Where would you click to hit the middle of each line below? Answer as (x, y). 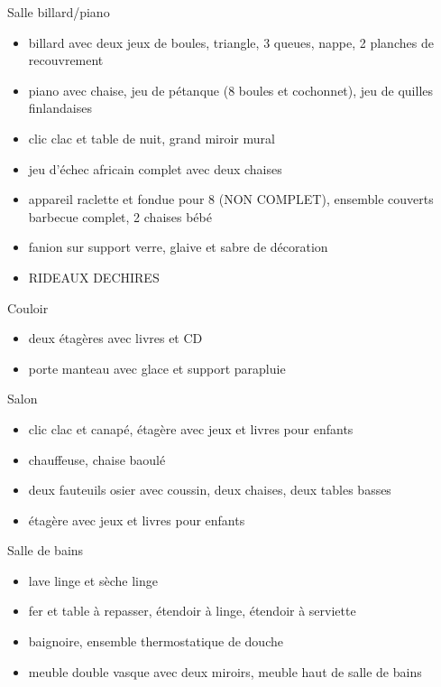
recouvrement (66, 60)
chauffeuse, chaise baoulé (97, 459)
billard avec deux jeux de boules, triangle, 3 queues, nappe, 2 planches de (231, 42)
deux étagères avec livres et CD (115, 338)
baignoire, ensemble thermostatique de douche (156, 641)
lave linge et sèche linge (93, 580)
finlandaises (60, 108)
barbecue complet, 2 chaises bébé (120, 216)
